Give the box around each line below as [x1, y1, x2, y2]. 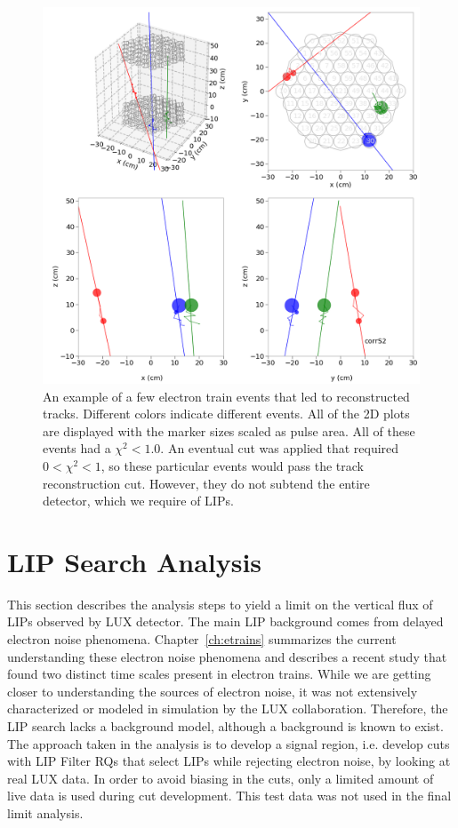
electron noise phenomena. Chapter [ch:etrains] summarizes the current [7, 630, 397, 649]
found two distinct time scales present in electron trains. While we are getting [7, 665, 431, 683]
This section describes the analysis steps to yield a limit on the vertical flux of [7, 594, 433, 613]
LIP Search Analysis [7, 543, 262, 579]
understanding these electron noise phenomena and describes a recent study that [7, 647, 447, 665]
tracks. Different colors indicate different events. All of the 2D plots [43, 404, 410, 423]
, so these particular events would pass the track [100, 456, 365, 474]
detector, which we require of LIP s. [43, 491, 234, 510]
